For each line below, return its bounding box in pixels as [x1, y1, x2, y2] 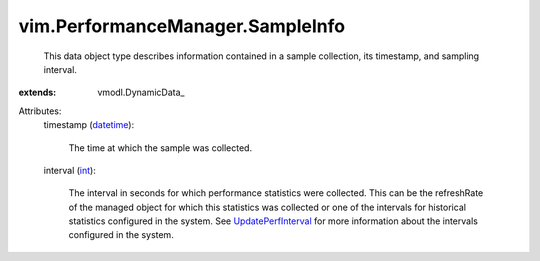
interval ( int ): [43, 164, 97, 176]
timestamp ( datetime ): [43, 119, 135, 131]
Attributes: [18, 105, 62, 117]
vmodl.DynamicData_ [97, 86, 185, 99]
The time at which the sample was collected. [68, 141, 253, 154]
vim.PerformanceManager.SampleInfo [18, 15, 346, 37]
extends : [18, 86, 57, 99]
